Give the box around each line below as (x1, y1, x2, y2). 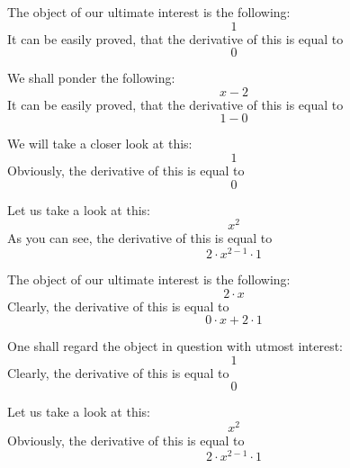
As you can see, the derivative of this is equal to (7, 229, 273, 247)
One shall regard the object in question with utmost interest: (7, 337, 343, 355)
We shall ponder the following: (7, 68, 175, 87)
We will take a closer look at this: (7, 134, 193, 153)
